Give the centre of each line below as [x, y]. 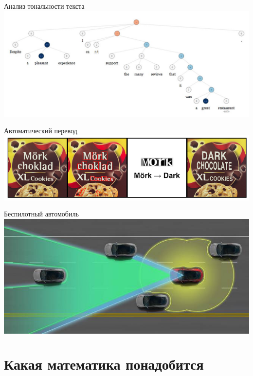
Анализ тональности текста [44, 6]
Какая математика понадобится [104, 364]
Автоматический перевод [41, 130]
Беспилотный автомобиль [41, 214]
